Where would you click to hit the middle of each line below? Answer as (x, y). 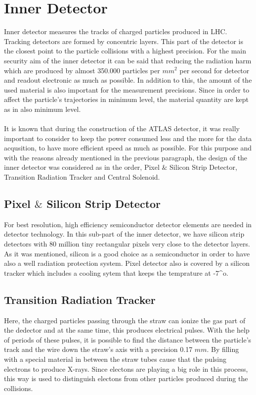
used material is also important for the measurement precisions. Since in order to (127, 89)
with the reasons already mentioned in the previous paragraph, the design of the (126, 157)
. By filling (223, 349)
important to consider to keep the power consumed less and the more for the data (128, 138)
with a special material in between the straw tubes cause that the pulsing (115, 359)
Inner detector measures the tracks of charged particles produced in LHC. (116, 31)
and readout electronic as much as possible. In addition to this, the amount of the (128, 80)
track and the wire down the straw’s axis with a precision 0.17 (98, 349)
